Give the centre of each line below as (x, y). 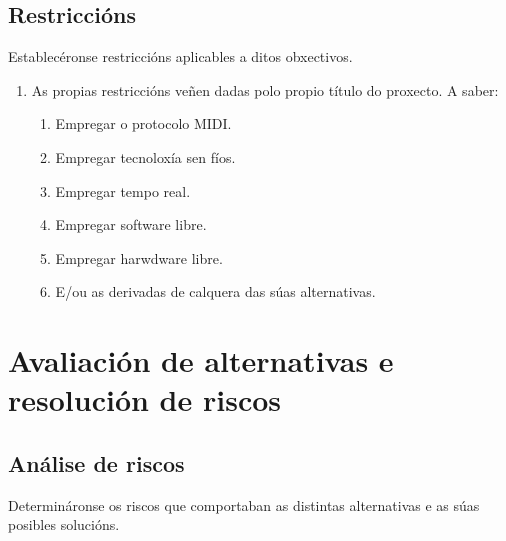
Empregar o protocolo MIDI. (143, 123)
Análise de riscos (96, 462)
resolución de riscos (145, 399)
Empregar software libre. (131, 224)
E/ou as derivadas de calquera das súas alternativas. (215, 291)
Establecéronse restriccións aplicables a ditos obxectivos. (180, 56)
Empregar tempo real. (123, 190)
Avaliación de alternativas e (201, 360)
